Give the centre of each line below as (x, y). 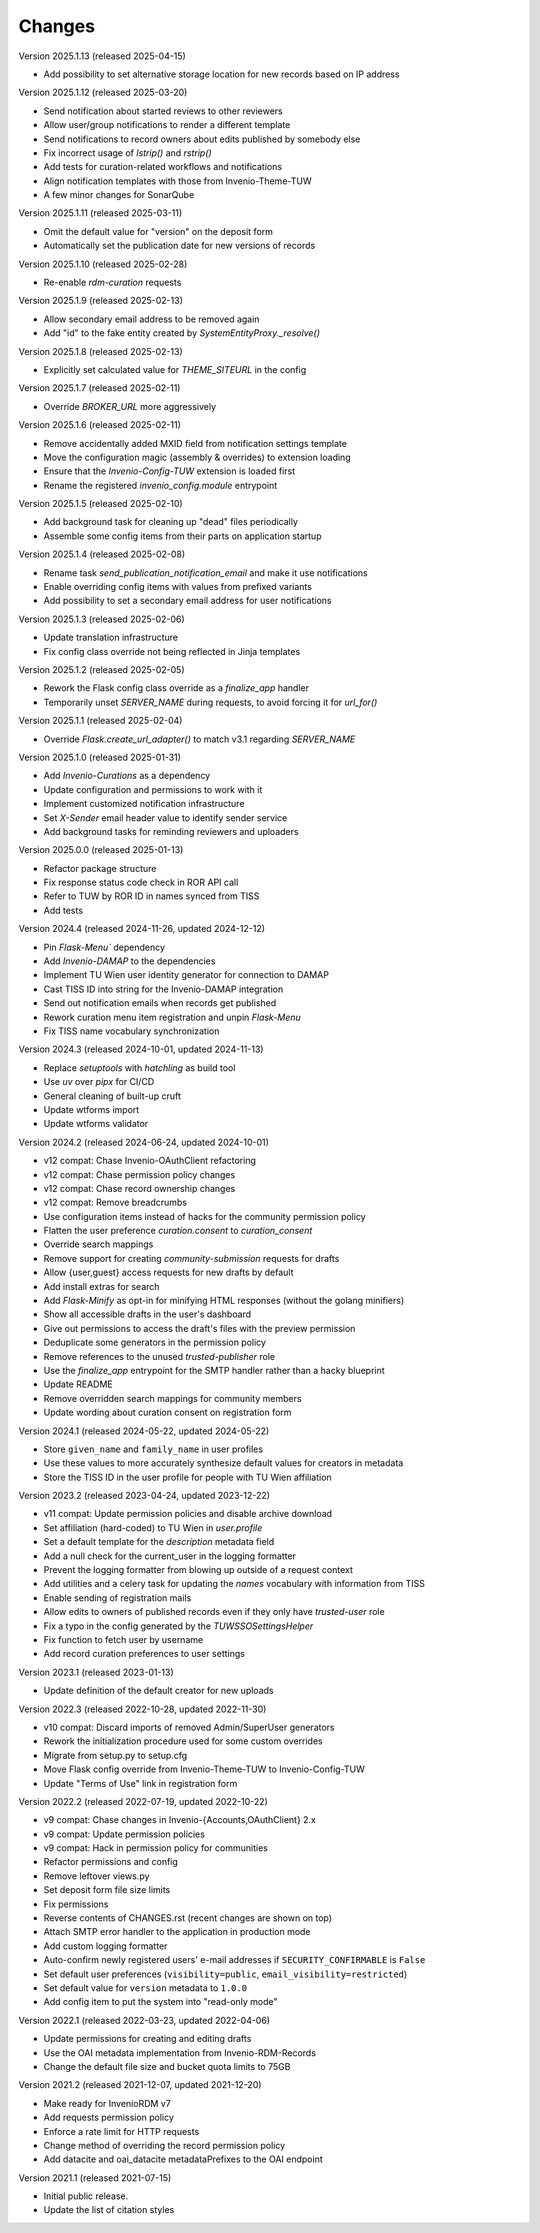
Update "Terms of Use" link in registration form (140, 1783)
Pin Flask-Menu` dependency (104, 947)
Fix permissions (76, 1904)
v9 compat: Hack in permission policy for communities (156, 1848)
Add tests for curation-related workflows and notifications (163, 167)
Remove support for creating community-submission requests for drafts (191, 1258)
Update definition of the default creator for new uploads (158, 1691)
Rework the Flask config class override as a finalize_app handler (176, 688)
